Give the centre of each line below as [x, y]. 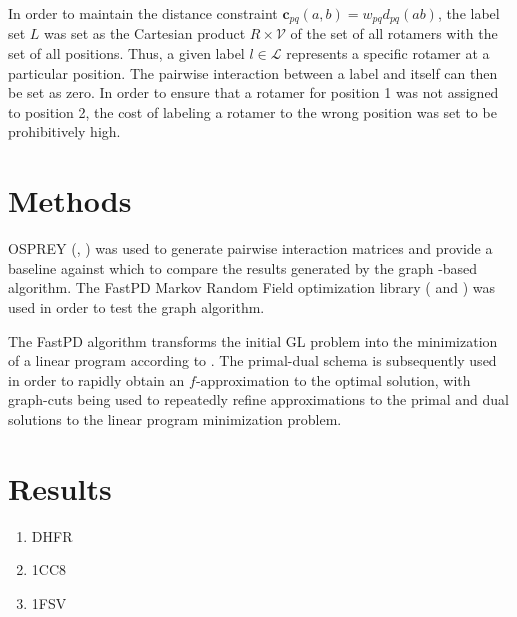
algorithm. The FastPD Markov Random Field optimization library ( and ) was [252, 287]
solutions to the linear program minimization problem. [175, 418]
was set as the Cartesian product [145, 33]
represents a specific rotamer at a [388, 53]
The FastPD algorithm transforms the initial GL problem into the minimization [253, 340]
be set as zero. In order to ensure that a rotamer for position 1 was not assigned [253, 92]
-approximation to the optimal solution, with [333, 379]
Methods [70, 200]
